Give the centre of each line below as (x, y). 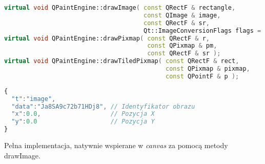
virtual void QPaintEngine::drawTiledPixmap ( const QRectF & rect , (122, 61)
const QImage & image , (182, 15)
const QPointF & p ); (202, 76)
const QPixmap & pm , (182, 46)
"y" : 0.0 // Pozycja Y (83, 122)
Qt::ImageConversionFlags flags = (202, 30)
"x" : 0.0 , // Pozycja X (83, 114)
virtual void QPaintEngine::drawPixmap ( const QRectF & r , (107, 38)
